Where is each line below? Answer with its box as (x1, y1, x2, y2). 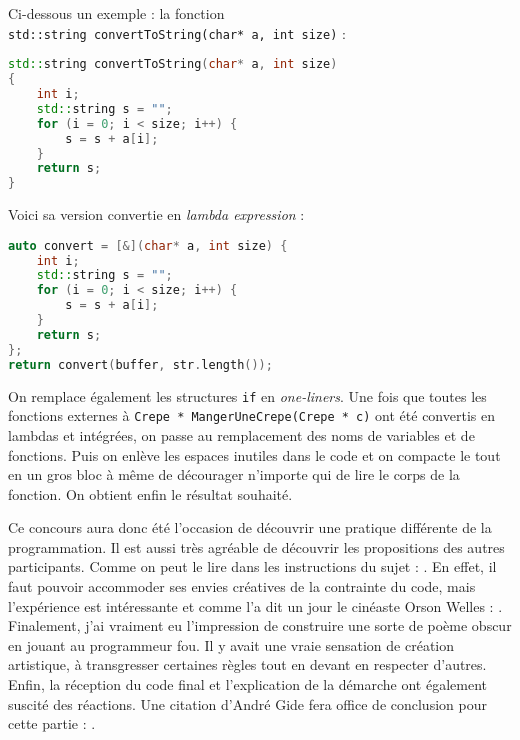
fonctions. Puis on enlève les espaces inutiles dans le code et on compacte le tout (8, 444, 501, 465)
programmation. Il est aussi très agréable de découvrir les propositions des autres (8, 536, 505, 557)
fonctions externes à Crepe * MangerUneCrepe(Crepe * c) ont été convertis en (8, 405, 495, 426)
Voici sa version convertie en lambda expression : (8, 204, 305, 225)
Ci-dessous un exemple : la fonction (8, 3, 225, 23)
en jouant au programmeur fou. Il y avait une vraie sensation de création (8, 634, 455, 655)
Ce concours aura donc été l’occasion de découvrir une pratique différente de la (8, 517, 492, 538)
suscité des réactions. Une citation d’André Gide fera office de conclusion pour (8, 693, 487, 714)
